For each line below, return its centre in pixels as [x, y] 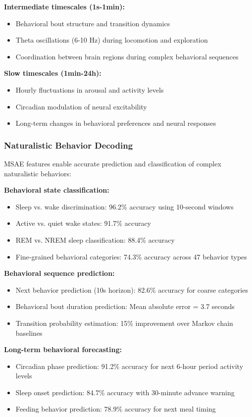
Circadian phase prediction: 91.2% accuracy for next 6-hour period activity [129, 366]
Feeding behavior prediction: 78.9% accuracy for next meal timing [116, 409]
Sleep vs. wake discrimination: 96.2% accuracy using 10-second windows [125, 206]
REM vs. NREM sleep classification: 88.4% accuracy [95, 239]
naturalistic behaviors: [38, 173]
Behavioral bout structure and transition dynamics [93, 23]
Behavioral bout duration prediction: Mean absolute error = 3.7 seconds [125, 306]
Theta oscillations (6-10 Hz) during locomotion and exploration [112, 40]
